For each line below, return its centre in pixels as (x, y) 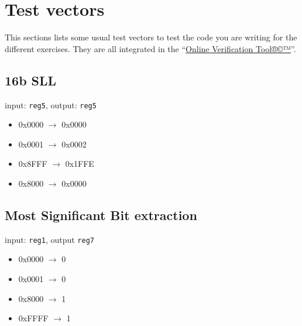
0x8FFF (33, 164)
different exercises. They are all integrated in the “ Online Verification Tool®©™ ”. (150, 48)
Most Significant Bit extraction (101, 215)
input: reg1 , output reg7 (49, 239)
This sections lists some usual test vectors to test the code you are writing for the (151, 37)
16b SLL (31, 80)
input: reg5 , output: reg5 (51, 104)
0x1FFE (80, 164)
